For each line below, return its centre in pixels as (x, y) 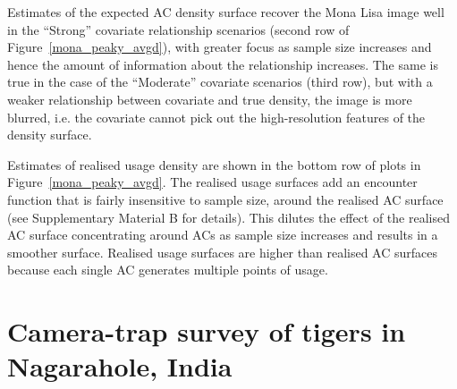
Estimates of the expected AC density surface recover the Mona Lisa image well (226, 12)
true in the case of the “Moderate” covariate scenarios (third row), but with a (220, 82)
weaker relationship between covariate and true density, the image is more (210, 99)
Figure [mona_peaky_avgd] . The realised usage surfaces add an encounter (212, 182)
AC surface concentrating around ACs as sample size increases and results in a (223, 235)
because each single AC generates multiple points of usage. (168, 270)
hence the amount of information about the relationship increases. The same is (223, 64)
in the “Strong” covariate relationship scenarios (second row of (178, 29)
